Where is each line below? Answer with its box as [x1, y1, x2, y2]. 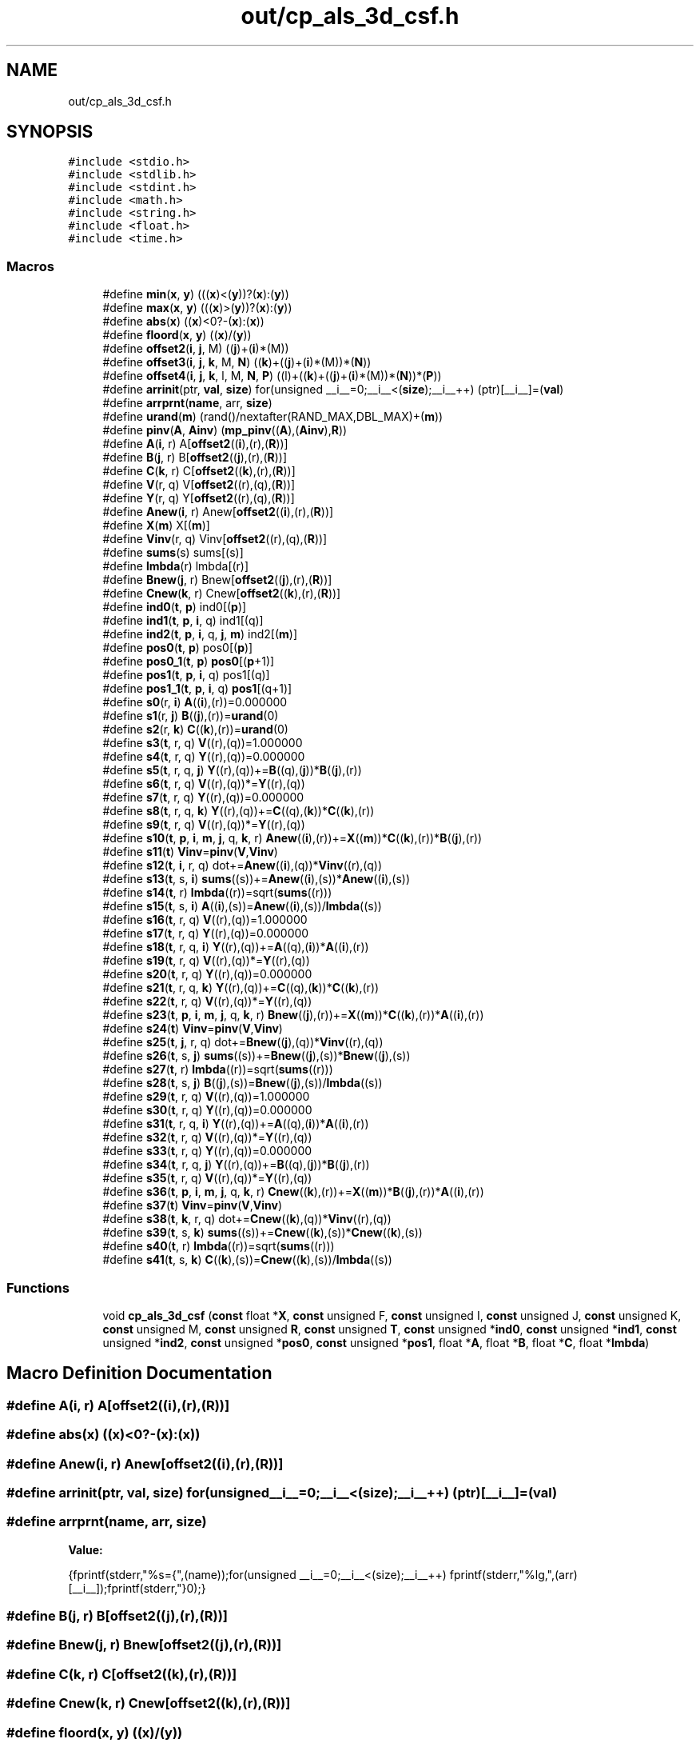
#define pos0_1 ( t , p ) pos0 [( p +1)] [102, 654, 275, 669]
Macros [6, 258, 54, 274]
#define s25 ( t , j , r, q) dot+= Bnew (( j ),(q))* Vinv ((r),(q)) [102, 1035, 384, 1049]
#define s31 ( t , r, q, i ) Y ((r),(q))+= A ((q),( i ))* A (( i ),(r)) [102, 1117, 369, 1131]
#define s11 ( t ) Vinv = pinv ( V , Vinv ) [102, 845, 278, 859]
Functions [6, 1279, 70, 1296]
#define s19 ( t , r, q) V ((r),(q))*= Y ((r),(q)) [102, 953, 310, 968]
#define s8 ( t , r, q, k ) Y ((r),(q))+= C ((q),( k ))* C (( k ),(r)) [102, 804, 375, 818]
